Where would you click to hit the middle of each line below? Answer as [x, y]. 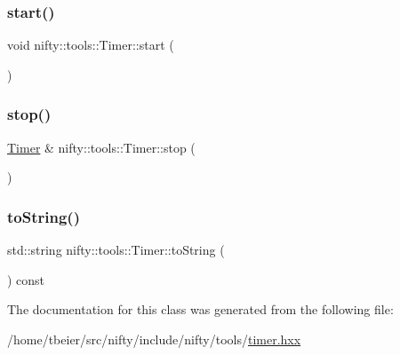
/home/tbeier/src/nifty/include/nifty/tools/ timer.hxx [154, 339]
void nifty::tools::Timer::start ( [91, 45]
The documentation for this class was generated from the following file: [200, 309]
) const [26, 279]
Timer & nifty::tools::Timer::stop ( [101, 147]
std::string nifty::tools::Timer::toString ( [116, 250]
